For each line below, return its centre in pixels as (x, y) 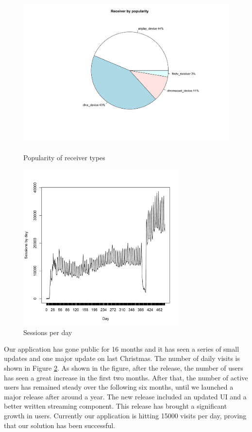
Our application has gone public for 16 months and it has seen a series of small (122, 348)
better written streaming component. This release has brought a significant (116, 406)
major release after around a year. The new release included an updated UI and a (125, 396)
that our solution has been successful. (60, 425)
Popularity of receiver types (64, 157)
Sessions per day (48, 332)
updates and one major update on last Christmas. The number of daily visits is (122, 358)
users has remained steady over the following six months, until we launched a (119, 387)
